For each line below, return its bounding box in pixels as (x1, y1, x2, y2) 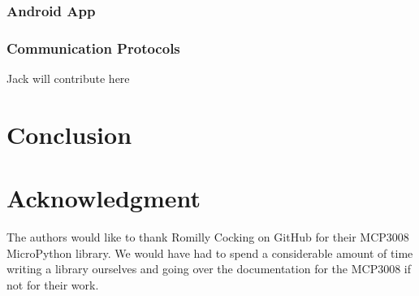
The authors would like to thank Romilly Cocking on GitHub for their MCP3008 (6, 229, 409, 246)
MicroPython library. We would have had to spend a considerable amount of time (6, 244, 413, 261)
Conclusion (6, 117, 132, 150)
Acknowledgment (6, 181, 201, 215)
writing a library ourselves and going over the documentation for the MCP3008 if (6, 260, 412, 277)
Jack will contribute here (6, 70, 130, 87)
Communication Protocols (6, 37, 180, 58)
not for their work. (6, 276, 99, 293)
